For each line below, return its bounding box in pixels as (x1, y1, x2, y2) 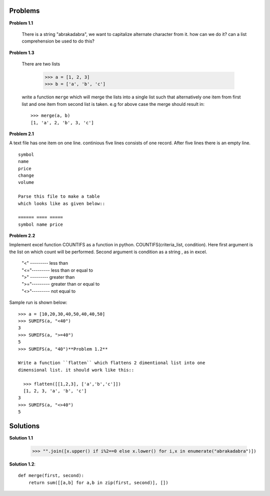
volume (18, 180, 34, 185)
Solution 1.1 (9, 435, 33, 441)
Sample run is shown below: (9, 300, 67, 306)
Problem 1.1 (9, 20, 33, 26)
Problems (9, 6, 40, 15)
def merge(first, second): (18, 473, 84, 479)
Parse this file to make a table (18, 194, 100, 199)
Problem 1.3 (9, 49, 34, 55)
